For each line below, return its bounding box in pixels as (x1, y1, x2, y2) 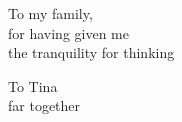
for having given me (8, 22, 129, 43)
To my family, (8, 3, 93, 23)
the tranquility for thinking (8, 42, 175, 63)
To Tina (8, 75, 58, 96)
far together (8, 95, 81, 116)
